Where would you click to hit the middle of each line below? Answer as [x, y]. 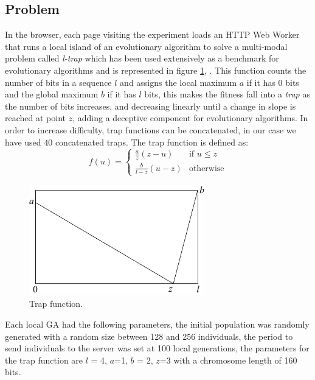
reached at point [35, 118]
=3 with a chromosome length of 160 [228, 360]
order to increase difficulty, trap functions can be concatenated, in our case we [151, 129]
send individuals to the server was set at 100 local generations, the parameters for [157, 348]
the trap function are [44, 360]
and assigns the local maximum [178, 82]
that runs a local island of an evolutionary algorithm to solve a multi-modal [146, 46]
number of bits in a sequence [58, 82]
